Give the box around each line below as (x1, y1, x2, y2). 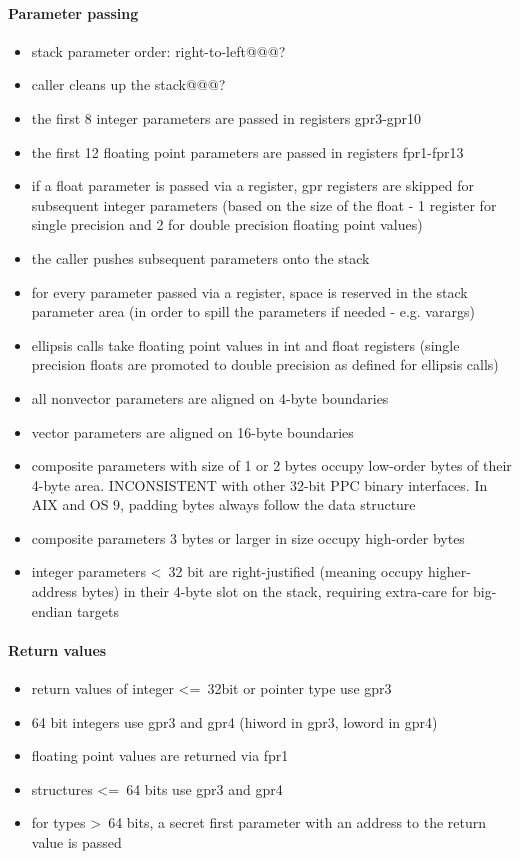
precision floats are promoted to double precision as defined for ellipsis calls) (31, 354, 499, 375)
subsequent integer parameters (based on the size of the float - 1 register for (31, 194, 497, 215)
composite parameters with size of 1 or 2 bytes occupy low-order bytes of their (31, 455, 512, 476)
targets (76, 600, 120, 621)
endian (31, 600, 73, 621)
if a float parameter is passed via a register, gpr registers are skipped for (31, 175, 475, 196)
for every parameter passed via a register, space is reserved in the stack (31, 281, 468, 302)
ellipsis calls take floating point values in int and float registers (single (31, 334, 460, 355)
